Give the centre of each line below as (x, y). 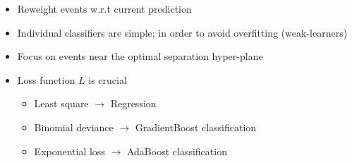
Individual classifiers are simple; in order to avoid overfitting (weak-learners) (182, 32)
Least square (61, 103)
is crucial (108, 79)
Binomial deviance (74, 127)
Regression (133, 103)
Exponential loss (69, 151)
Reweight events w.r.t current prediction (104, 8)
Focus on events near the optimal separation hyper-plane (140, 56)
